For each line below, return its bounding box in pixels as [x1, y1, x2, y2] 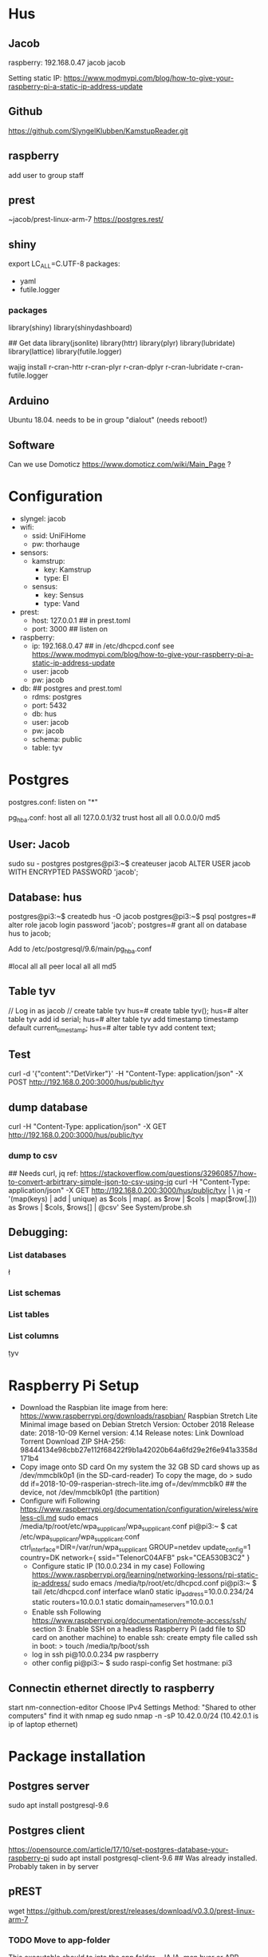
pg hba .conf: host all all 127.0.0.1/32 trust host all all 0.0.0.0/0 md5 [8, 812, 221, 824]
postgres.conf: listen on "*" [8, 797, 98, 806]
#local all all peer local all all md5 [8, 961, 117, 971]
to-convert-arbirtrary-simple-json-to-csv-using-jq [8, 1177, 173, 1186]
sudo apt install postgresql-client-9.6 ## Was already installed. [51, 1853, 258, 1863]
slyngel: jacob [19, 513, 66, 523]
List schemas [8, 1287, 61, 1298]
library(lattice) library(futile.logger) [8, 347, 122, 356]
